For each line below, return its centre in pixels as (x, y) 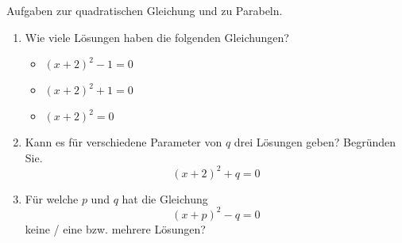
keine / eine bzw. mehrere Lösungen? (115, 228)
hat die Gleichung (165, 198)
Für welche (52, 198)
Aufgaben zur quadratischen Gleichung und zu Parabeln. (145, 10)
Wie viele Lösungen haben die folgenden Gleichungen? (157, 37)
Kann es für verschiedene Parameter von (124, 142)
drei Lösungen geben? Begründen (315, 142)
